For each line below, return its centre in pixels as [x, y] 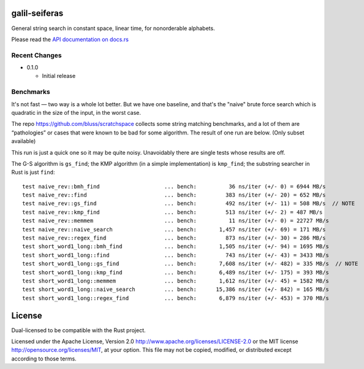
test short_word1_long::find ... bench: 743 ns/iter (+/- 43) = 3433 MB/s [176, 255]
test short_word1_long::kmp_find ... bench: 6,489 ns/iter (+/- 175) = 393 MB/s [176, 272]
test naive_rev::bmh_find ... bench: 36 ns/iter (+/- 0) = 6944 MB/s [174, 186]
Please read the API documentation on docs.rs [70, 39]
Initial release [59, 76]
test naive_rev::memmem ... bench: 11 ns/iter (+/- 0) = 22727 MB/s [176, 221]
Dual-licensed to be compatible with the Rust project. [79, 330]
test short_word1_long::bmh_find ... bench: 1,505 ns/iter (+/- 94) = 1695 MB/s [176, 247]
